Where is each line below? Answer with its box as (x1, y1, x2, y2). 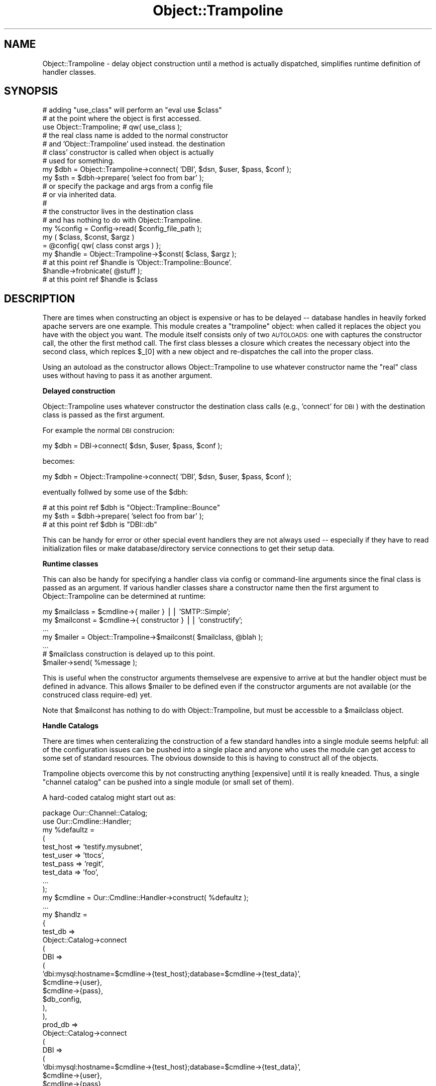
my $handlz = (42, 910, 88, 919)
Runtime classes (42, 559, 99, 568)
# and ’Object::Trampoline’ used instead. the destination (42, 139, 225, 148)
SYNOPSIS (4, 85, 58, 98)
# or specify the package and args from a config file (42, 182, 214, 191)
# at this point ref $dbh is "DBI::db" (42, 520, 157, 529)
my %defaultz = (42, 825, 95, 834)
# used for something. (42, 156, 115, 165)
